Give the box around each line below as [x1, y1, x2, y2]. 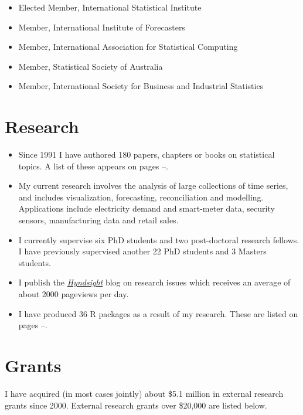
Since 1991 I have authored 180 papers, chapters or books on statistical [18, 148, 275, 161]
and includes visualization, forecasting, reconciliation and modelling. [18, 191, 264, 203]
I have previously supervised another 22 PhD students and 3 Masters [18, 245, 267, 257]
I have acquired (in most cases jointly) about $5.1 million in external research [5, 387, 284, 399]
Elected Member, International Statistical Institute [18, 1, 202, 13]
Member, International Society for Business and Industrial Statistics [18, 80, 264, 92]
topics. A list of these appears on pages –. [18, 159, 168, 172]
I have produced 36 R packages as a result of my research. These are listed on [18, 307, 298, 319]
